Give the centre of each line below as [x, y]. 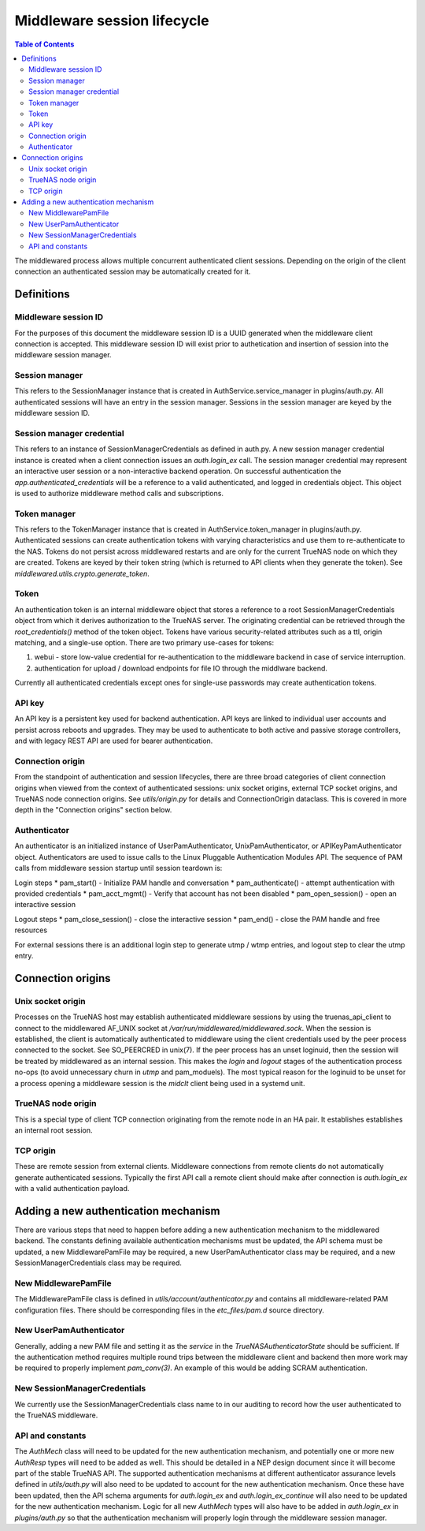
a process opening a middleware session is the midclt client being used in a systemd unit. [160, 1083]
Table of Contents [44, 44]
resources [31, 930]
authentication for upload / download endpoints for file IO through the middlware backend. [181, 668]
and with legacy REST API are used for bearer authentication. [114, 741]
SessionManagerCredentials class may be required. [98, 1263]
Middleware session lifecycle [112, 21]
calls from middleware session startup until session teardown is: [118, 868]
